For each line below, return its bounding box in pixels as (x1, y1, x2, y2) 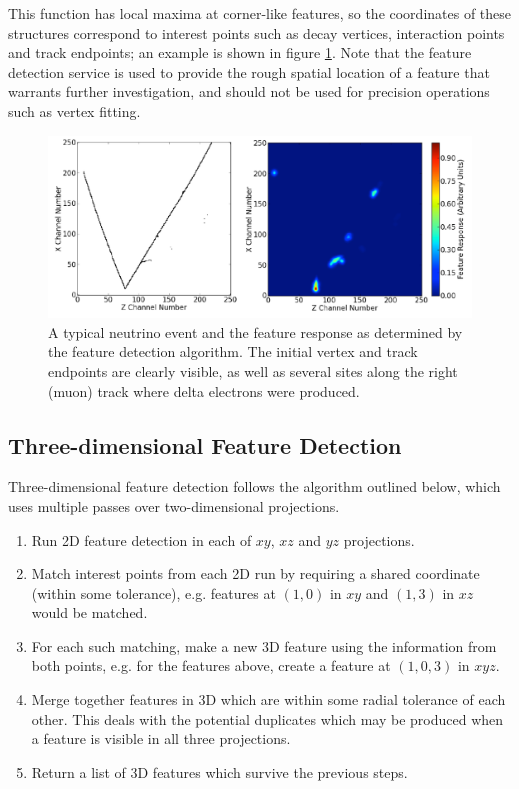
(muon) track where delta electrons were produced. (48, 380, 360, 401)
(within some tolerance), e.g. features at (31, 582, 276, 603)
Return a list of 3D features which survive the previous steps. (31, 761, 408, 782)
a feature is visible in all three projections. (31, 728, 291, 749)
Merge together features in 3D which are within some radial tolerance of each (31, 689, 506, 710)
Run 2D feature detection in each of (31, 529, 252, 550)
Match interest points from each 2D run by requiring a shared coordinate (31, 563, 480, 584)
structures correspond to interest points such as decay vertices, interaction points (8, 22, 505, 43)
